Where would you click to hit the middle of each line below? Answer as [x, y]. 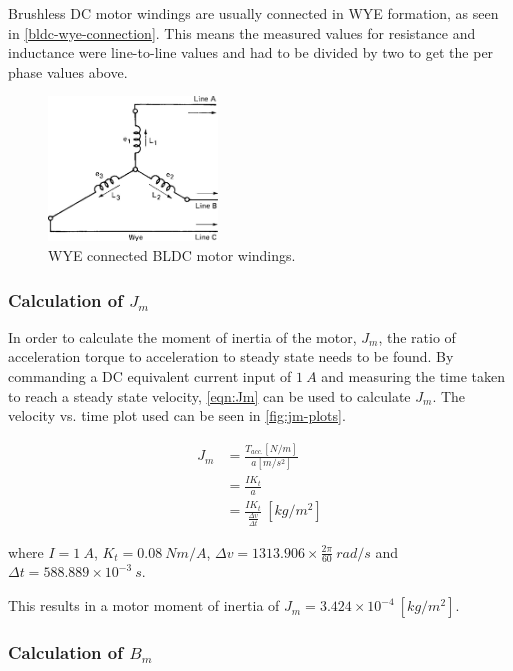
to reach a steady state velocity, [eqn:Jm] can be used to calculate [209, 395]
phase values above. [68, 71]
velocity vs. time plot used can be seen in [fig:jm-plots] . [177, 415]
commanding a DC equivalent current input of [150, 376]
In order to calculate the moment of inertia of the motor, [182, 336]
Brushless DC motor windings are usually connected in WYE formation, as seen [253, 13]
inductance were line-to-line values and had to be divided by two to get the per [251, 52]
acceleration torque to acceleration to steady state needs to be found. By [231, 356]
